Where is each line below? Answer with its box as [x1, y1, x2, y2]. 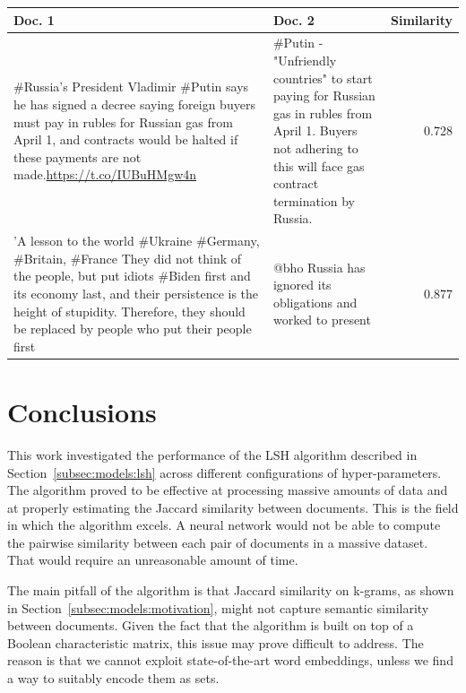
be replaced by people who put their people [13, 319, 252, 338]
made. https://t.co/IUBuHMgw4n [13, 165, 197, 184]
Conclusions [7, 393, 157, 429]
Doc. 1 [13, 10, 55, 29]
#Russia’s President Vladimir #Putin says [13, 77, 249, 96]
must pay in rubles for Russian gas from [13, 112, 233, 131]
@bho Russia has [272, 257, 366, 276]
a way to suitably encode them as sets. [7, 669, 220, 688]
